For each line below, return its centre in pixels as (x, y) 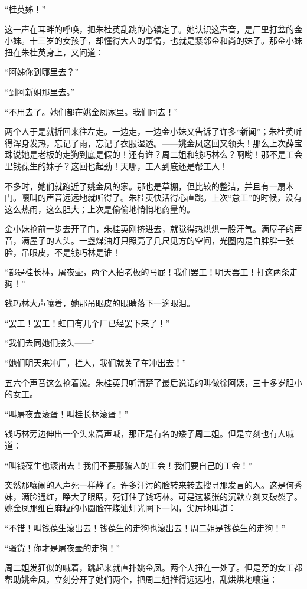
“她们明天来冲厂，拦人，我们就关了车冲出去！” (96, 363)
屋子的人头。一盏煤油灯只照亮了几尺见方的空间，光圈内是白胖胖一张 (161, 240)
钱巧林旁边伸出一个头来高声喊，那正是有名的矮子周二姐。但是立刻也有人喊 (149, 433)
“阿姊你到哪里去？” (42, 72)
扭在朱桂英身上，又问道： (54, 52)
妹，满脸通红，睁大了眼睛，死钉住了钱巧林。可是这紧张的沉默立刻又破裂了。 (153, 496)
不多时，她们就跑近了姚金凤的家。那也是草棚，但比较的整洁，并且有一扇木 (149, 186)
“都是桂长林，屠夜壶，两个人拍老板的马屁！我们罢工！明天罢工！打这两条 (147, 272)
